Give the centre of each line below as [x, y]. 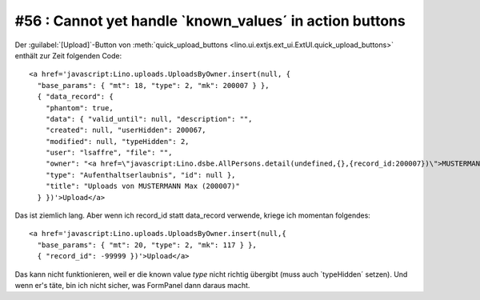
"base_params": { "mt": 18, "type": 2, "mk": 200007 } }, [153, 85]
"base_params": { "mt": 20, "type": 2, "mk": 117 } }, [147, 245]
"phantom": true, [79, 108]
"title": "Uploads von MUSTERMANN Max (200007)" [142, 186]
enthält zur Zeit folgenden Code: [68, 55]
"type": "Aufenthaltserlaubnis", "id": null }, [140, 175]
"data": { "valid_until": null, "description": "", [149, 119]
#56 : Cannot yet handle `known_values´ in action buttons [210, 21]
